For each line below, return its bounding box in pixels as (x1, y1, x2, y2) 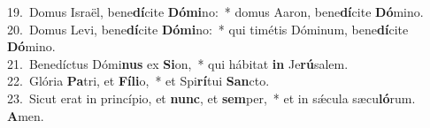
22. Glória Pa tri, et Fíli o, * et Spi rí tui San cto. (7, 72, 270, 90)
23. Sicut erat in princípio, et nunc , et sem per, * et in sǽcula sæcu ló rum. (7, 88, 416, 107)
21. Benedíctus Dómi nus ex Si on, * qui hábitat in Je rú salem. (7, 54, 349, 72)
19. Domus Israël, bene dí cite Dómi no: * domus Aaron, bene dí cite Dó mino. (7, 3, 424, 20)
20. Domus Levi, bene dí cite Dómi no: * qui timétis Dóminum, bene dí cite (7, 19, 409, 38)
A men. (7, 106, 44, 124)
